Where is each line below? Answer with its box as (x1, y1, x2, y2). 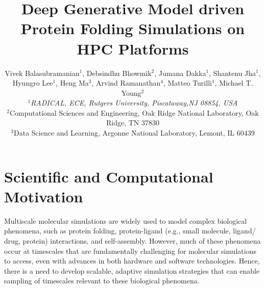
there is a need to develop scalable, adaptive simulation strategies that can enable (4, 265, 260, 276)
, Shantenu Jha (209, 67, 256, 78)
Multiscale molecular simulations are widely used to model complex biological (4, 215, 247, 226)
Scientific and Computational (4, 166, 213, 187)
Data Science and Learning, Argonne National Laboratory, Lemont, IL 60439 (13, 127, 255, 138)
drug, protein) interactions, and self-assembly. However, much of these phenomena (4, 235, 261, 246)
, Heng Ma (56, 77, 89, 88)
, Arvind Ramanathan (91, 77, 161, 88)
